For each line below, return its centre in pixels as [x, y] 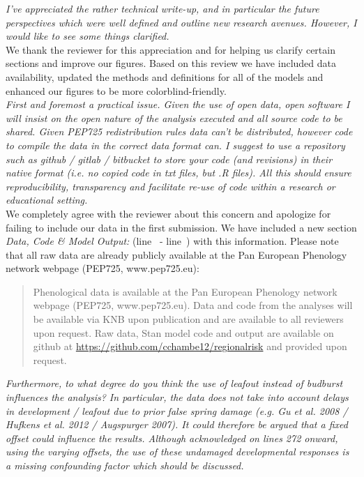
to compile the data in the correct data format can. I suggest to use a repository [175, 145]
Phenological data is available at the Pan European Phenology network [185, 291]
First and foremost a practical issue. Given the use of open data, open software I [178, 104]
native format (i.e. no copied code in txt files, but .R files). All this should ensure [179, 173]
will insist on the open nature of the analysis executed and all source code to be [174, 118]
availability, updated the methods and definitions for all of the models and [165, 76]
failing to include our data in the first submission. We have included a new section [181, 227]
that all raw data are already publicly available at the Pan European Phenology [176, 254]
